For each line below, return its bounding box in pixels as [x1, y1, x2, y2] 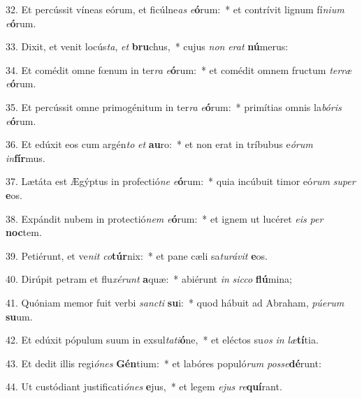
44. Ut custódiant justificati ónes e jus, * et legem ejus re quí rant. [6, 379, 282, 394]
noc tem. [6, 225, 42, 239]
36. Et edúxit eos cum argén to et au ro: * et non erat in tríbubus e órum [6, 137, 313, 152]
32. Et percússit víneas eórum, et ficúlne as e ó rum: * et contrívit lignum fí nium [6, 2, 345, 16]
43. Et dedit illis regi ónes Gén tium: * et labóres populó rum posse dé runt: [6, 355, 321, 370]
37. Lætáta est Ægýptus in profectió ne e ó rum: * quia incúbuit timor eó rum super [6, 174, 356, 189]
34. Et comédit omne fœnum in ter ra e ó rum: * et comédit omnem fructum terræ [6, 62, 352, 77]
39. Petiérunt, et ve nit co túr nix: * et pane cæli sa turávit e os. [6, 248, 268, 263]
